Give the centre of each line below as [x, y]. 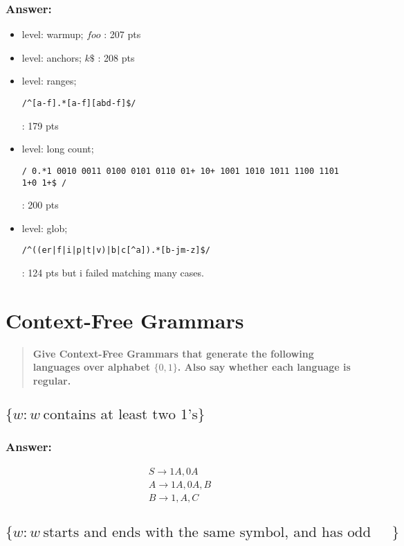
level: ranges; [49, 81]
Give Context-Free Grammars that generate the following [173, 353]
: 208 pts [116, 57]
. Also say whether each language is [264, 367]
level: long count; [58, 149]
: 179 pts [40, 125]
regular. [52, 380]
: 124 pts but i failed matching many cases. [113, 272]
